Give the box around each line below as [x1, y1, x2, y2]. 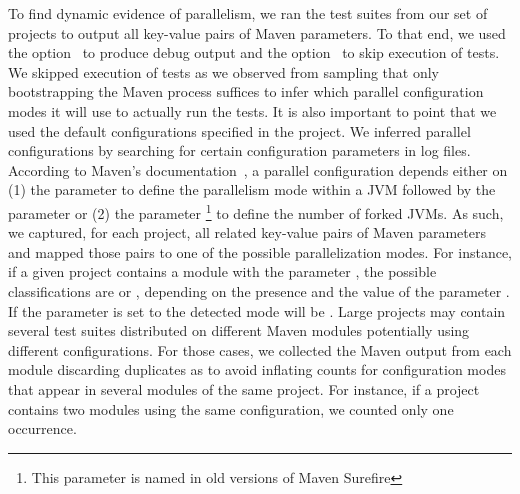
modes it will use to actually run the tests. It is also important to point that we [8, 100, 497, 121]
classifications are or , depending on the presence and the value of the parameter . [8, 280, 510, 301]
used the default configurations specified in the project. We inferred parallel [8, 120, 471, 141]
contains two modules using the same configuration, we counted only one [8, 398, 454, 419]
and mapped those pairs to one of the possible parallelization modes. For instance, [8, 241, 513, 262]
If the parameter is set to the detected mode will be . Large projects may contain [8, 300, 506, 321]
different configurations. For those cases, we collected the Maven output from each [8, 339, 512, 360]
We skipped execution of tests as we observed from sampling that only [8, 61, 440, 82]
